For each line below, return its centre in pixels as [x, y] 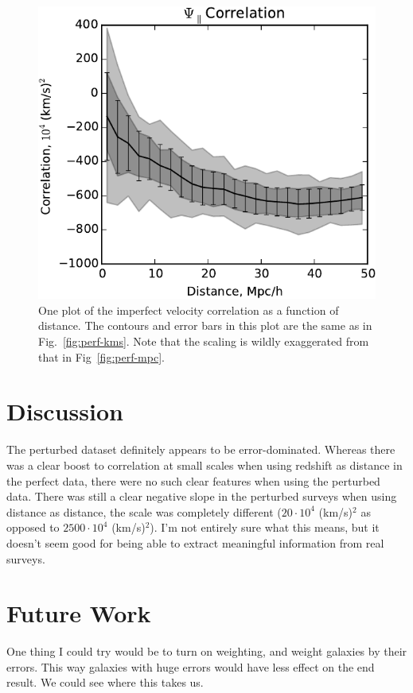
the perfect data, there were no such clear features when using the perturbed [193, 480]
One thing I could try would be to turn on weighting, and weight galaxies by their [207, 651]
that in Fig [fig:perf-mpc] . [101, 356]
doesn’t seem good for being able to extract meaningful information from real [195, 542]
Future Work [79, 613]
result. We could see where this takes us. [105, 682]
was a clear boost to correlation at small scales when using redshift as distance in [205, 465]
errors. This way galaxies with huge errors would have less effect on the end [191, 666]
